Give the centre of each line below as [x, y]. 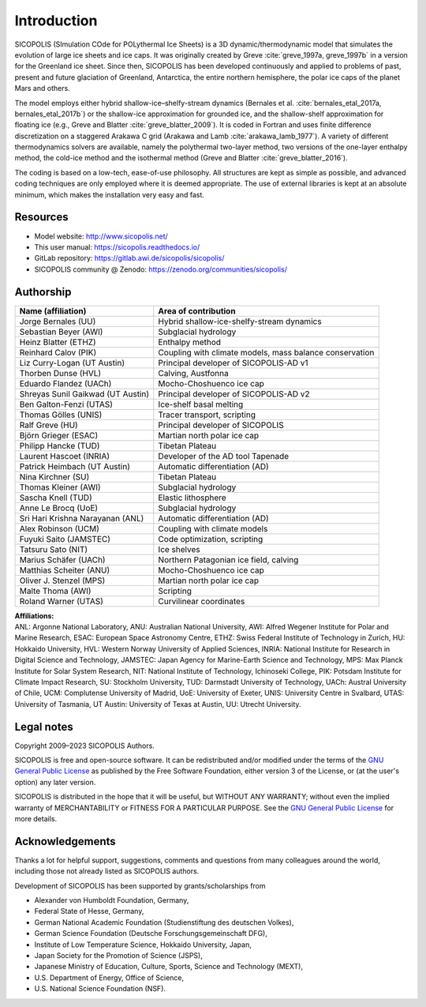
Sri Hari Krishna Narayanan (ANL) [82, 518]
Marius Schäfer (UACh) [62, 559]
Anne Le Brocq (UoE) [59, 508]
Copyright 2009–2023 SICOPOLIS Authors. [85, 746]
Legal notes [44, 727]
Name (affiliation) [53, 310]
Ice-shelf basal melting [201, 404]
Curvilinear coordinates [202, 601]
